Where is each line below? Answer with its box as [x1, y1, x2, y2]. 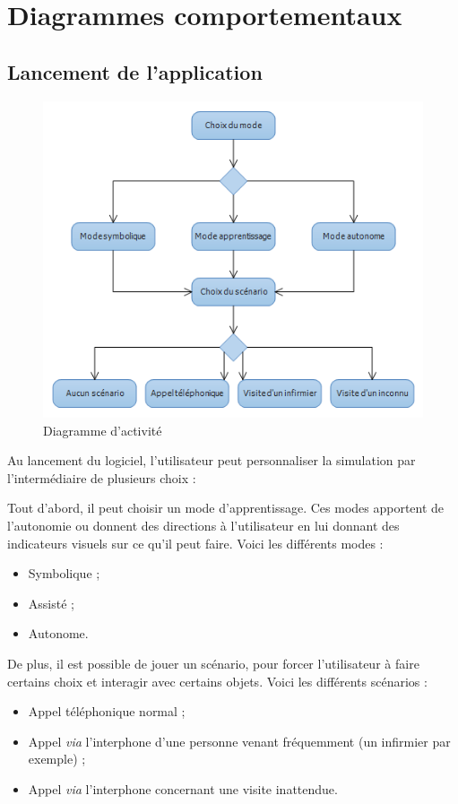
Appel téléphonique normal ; [28, 702, 186, 721]
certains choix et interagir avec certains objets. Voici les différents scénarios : [7, 671, 428, 690]
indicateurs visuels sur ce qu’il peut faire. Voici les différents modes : [7, 533, 384, 552]
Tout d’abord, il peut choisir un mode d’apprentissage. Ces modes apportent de [7, 498, 445, 517]
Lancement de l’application [7, 57, 263, 85]
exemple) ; [28, 749, 86, 768]
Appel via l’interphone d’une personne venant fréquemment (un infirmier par [28, 731, 451, 750]
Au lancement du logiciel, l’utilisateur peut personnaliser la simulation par [7, 451, 416, 470]
